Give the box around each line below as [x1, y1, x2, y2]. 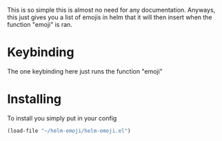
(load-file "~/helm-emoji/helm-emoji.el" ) [7, 127, 131, 134]
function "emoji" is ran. [7, 21, 72, 28]
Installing [7, 91, 62, 107]
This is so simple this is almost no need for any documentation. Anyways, [7, 6, 216, 14]
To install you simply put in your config [7, 113, 117, 122]
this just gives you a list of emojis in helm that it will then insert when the [7, 13, 212, 21]
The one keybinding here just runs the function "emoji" [7, 67, 163, 75]
